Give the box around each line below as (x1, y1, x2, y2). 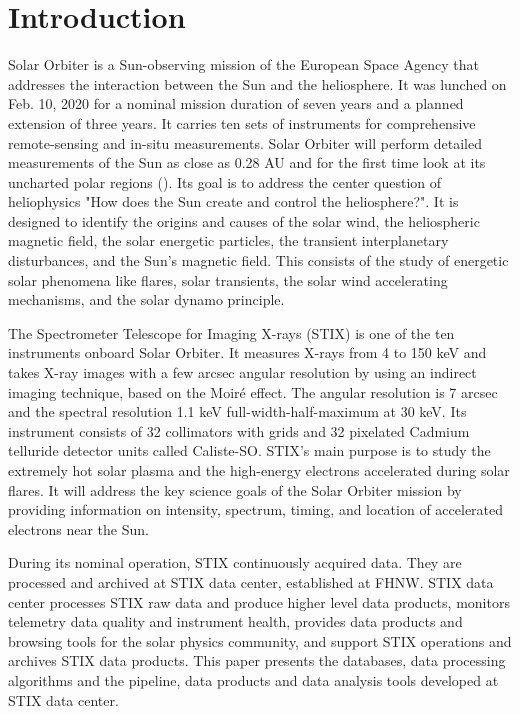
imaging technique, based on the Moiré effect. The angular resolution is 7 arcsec (8, 381, 498, 402)
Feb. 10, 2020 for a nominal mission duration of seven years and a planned (8, 93, 464, 114)
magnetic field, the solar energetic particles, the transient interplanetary (8, 230, 449, 251)
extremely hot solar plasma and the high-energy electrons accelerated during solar (8, 460, 510, 480)
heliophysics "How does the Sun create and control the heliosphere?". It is (8, 191, 459, 212)
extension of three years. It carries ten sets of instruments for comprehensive (8, 112, 476, 133)
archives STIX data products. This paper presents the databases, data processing (8, 650, 506, 671)
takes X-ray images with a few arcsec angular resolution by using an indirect (8, 362, 477, 383)
